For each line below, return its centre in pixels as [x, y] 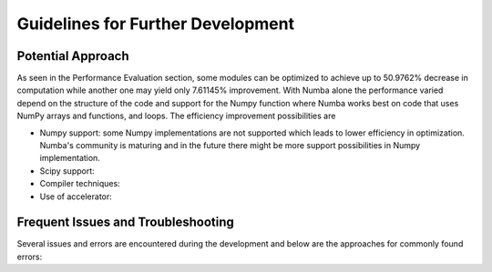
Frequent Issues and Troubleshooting [125, 222]
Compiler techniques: [80, 184]
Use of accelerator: [76, 196]
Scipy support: [67, 171]
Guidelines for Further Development [156, 24]
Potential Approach [73, 56]
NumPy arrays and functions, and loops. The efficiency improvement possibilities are [176, 116]
